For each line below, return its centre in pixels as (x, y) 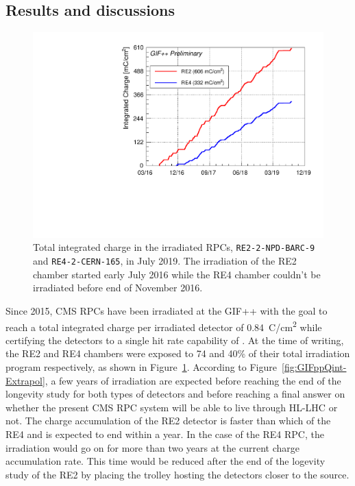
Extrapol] (25, 380)
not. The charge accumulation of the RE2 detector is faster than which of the (168, 421)
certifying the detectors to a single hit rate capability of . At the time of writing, (175, 340)
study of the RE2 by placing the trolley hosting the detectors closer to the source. (177, 474)
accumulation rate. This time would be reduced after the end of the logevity (166, 461)
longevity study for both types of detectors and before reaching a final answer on (175, 394)
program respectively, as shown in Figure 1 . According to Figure (141, 366)
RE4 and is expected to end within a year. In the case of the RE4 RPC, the (165, 434)
